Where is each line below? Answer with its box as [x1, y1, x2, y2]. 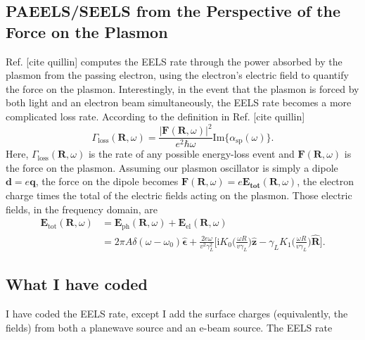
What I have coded [6, 273, 148, 295]
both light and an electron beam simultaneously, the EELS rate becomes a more [6, 95, 352, 110]
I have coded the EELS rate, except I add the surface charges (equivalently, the [6, 306, 348, 321]
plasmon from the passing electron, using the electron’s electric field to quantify [6, 68, 349, 82]
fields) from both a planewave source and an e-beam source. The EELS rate [6, 320, 333, 334]
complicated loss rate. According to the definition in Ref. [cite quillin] [6, 108, 305, 123]
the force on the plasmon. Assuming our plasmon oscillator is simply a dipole [6, 160, 338, 175]
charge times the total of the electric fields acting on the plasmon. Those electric [6, 187, 352, 202]
